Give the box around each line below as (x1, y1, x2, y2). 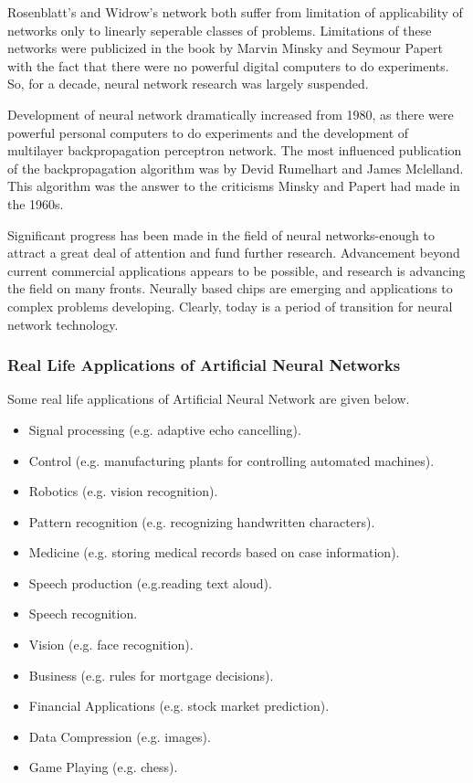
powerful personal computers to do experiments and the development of (7, 122, 409, 142)
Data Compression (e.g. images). (28, 726, 211, 746)
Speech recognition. (28, 604, 138, 623)
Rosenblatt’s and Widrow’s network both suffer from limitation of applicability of (7, 3, 463, 21)
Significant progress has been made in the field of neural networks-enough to (7, 225, 435, 244)
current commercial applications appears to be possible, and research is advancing (7, 260, 466, 280)
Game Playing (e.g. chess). (28, 757, 178, 777)
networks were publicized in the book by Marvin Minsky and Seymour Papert (7, 38, 443, 58)
